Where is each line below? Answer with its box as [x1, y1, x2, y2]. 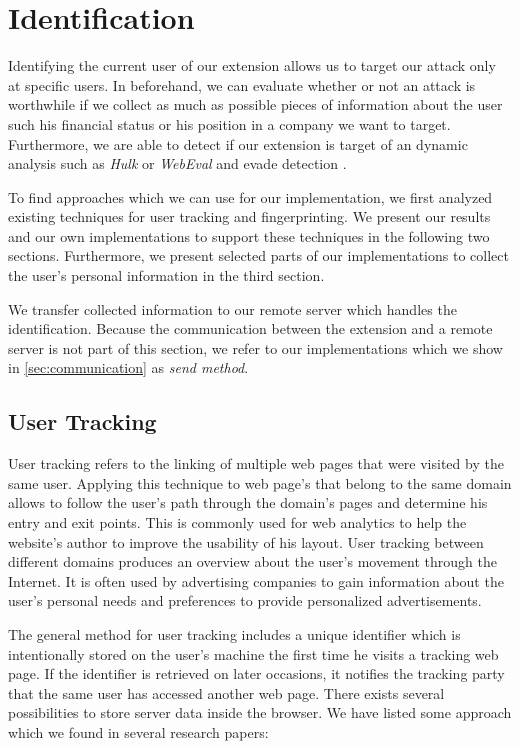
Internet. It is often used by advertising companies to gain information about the [8, 570, 504, 591]
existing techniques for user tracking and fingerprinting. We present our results [8, 206, 491, 227]
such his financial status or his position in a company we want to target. [8, 113, 451, 134]
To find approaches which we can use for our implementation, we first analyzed [8, 186, 493, 207]
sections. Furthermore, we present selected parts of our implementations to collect [8, 245, 509, 266]
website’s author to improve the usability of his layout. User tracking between [8, 531, 484, 552]
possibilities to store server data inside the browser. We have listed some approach [8, 702, 512, 723]
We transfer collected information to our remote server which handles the [8, 298, 457, 319]
